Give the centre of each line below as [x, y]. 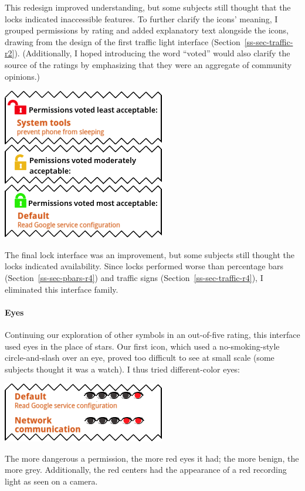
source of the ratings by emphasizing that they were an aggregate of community [148, 64]
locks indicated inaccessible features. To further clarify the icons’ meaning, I [141, 18]
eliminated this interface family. [62, 289]
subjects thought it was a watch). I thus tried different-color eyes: [123, 369]
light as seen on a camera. [51, 481]
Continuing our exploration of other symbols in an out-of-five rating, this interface [152, 334]
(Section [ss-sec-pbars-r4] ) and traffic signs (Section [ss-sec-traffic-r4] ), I [134, 277]
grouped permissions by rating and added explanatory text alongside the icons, [147, 30]
